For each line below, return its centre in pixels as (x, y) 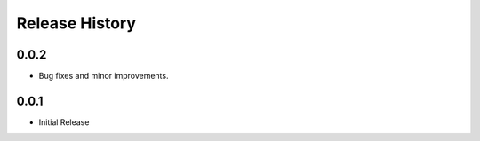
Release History (76, 23)
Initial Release (64, 122)
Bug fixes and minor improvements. (104, 76)
